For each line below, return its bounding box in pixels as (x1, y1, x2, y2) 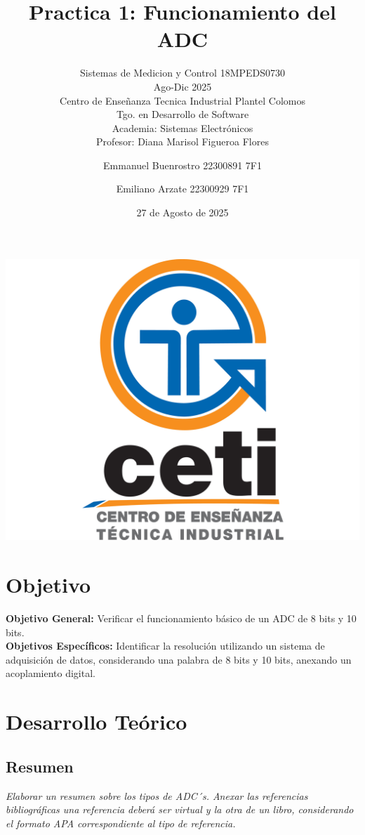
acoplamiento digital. (6, 666, 95, 681)
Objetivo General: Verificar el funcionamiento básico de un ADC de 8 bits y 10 (6, 611, 357, 626)
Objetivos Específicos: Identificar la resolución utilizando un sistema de (6, 638, 325, 653)
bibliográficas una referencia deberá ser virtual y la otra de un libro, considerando (6, 802, 354, 817)
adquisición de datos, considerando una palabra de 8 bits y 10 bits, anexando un (6, 652, 352, 666)
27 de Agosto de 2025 (136, 205, 229, 220)
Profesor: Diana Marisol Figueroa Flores (96, 134, 269, 149)
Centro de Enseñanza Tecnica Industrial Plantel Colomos (60, 93, 305, 107)
